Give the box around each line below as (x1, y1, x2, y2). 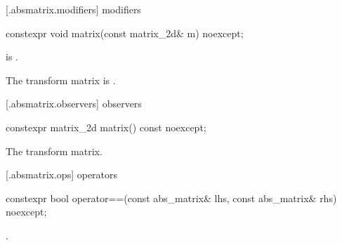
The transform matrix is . (6, 72, 116, 87)
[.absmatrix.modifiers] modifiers (6, 2, 141, 16)
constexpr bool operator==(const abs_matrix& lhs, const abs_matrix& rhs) (6, 190, 337, 205)
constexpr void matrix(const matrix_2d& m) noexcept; (6, 25, 244, 40)
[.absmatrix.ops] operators (6, 167, 118, 182)
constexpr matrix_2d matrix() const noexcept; (6, 119, 206, 134)
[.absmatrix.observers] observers (6, 96, 142, 111)
